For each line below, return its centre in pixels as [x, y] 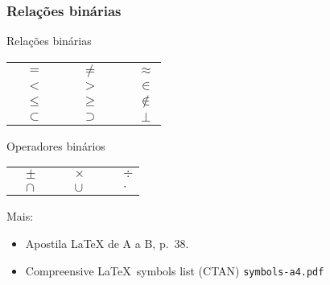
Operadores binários [56, 145]
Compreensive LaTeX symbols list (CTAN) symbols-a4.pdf [175, 270]
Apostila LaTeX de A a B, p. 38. [107, 243]
